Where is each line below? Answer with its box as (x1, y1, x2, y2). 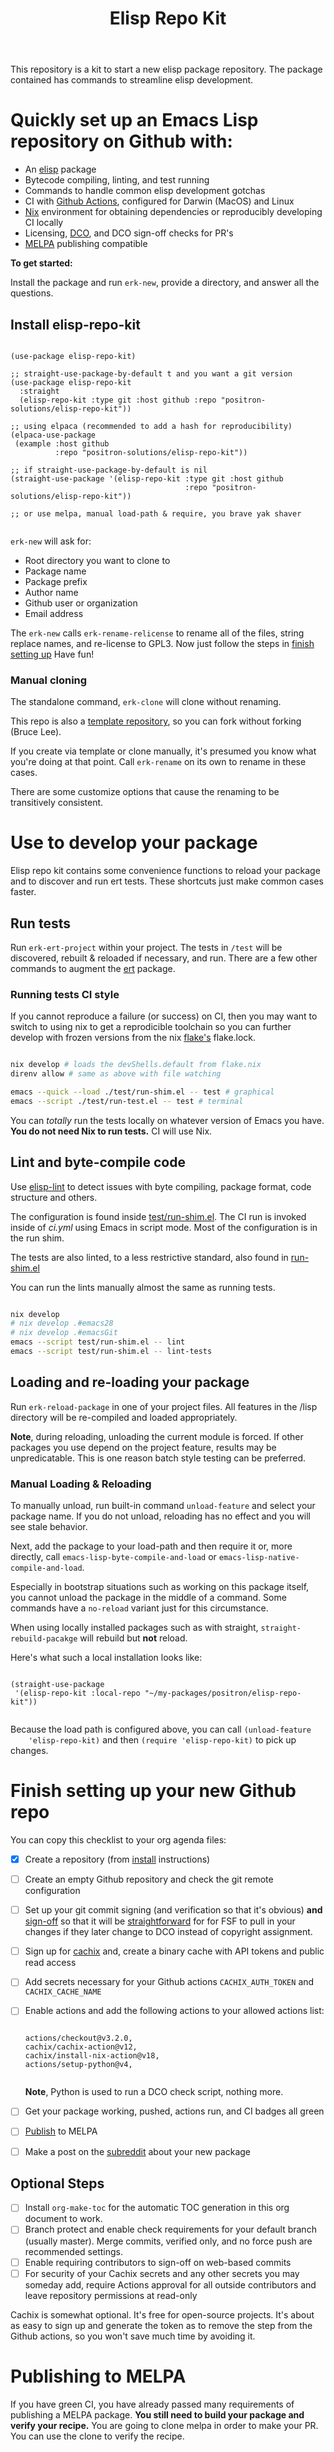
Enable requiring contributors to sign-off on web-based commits (24, 2256, 292, 2268)
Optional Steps (10, 2175, 105, 2192)
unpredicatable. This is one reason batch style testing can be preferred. (10, 1452, 307, 1464)
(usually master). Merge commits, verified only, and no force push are (24, 2235, 313, 2247)
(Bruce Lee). (10, 726, 62, 738)
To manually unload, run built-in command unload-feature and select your (10, 1500, 316, 1512)
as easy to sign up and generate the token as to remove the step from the (10, 2319, 313, 2331)
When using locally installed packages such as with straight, (10, 1622, 259, 1634)
